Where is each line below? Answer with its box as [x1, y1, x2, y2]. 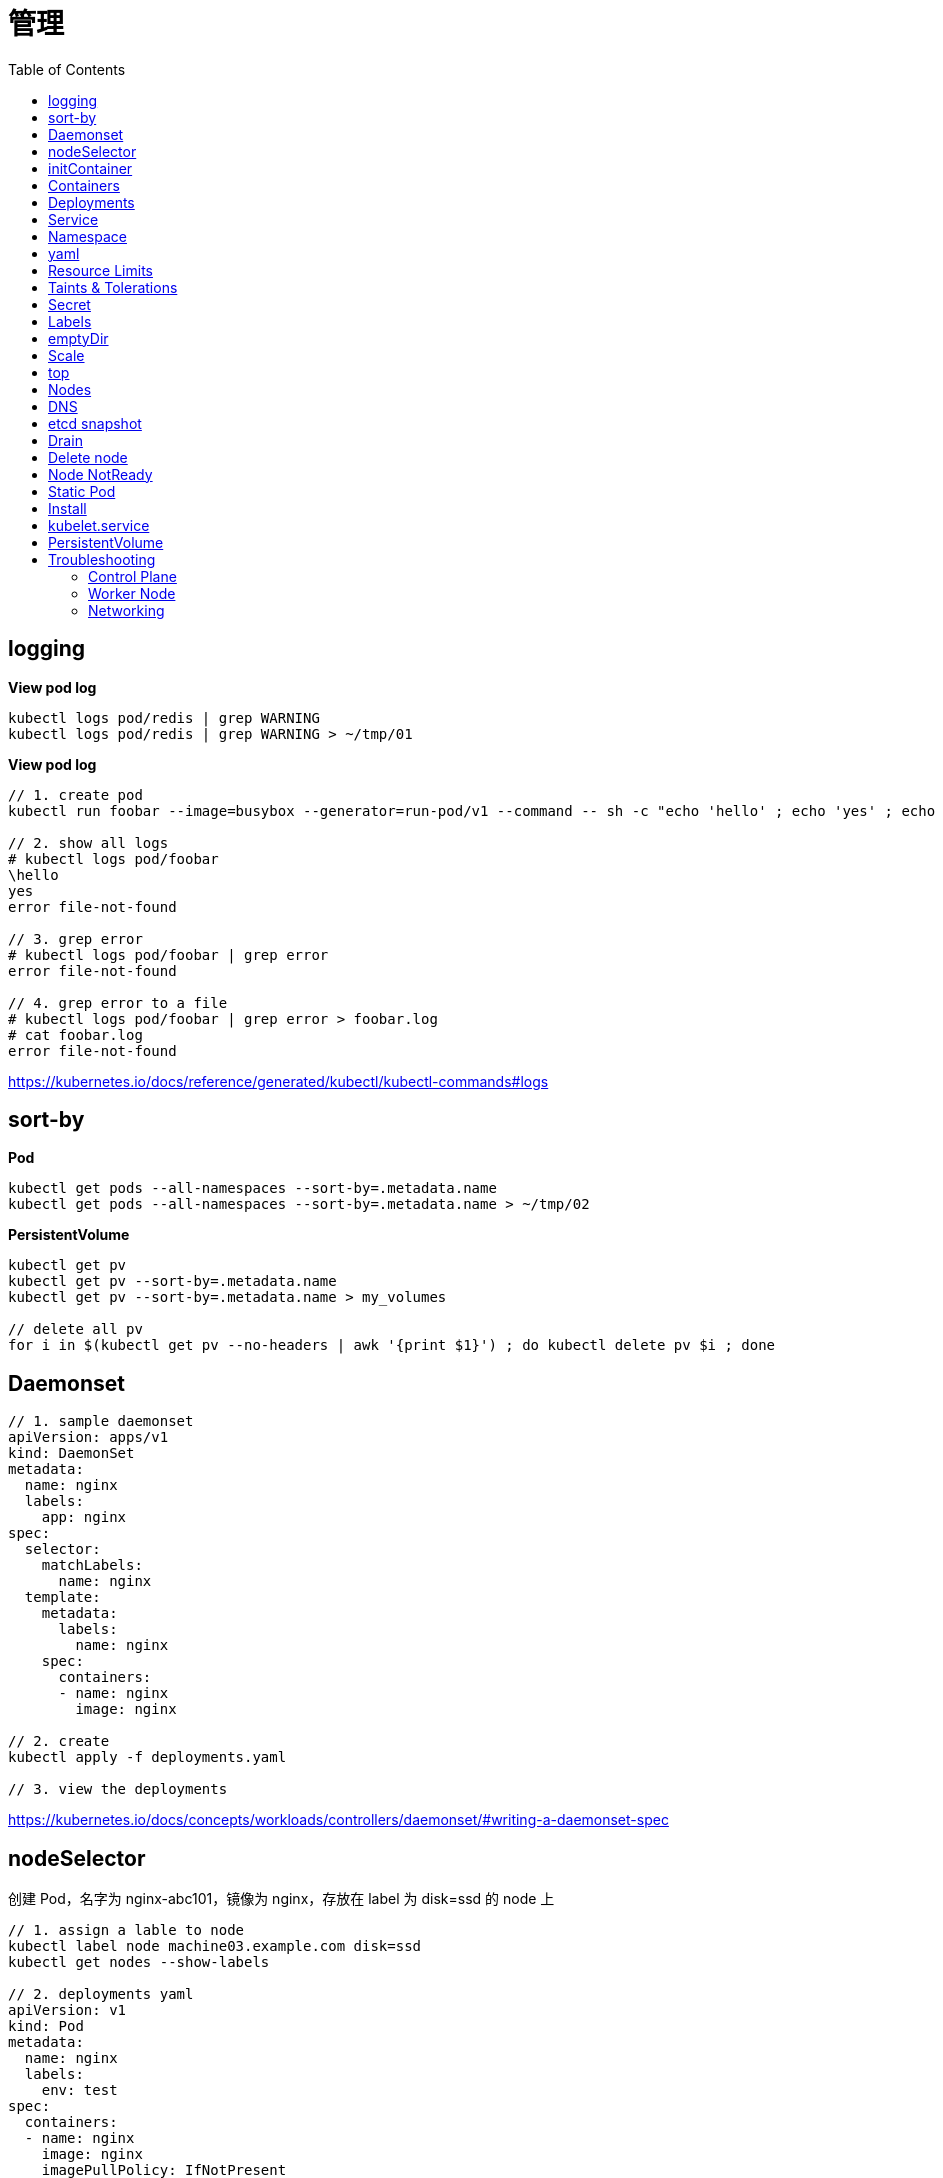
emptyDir [48, 329, 109, 347]
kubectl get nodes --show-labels [8, 1954, 270, 1971]
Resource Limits [48, 261, 153, 279]
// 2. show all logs [8, 834, 169, 851]
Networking [88, 601, 165, 619]
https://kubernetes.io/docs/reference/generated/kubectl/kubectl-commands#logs [8, 1072, 549, 1090]
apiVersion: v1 [8, 2002, 127, 2019]
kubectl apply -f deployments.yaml [8, 1749, 287, 1766]
